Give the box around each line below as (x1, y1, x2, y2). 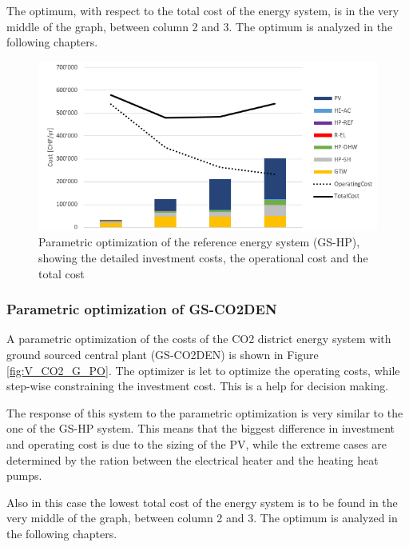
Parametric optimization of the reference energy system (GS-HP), (38, 234, 360, 250)
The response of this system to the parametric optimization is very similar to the (6, 404, 403, 421)
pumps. (6, 467, 42, 484)
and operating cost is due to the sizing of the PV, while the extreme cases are (6, 435, 387, 452)
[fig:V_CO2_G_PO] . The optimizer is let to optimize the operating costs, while (6, 361, 400, 378)
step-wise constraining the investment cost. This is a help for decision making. (6, 377, 389, 394)
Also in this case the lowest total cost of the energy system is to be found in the (6, 493, 398, 510)
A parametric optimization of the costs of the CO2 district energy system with (6, 330, 391, 347)
